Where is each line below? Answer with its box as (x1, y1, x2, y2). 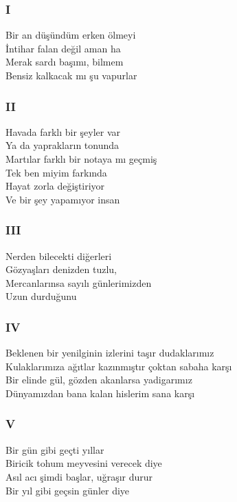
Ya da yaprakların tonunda (5, 138, 120, 152)
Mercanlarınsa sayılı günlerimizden (5, 275, 152, 290)
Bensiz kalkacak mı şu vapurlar (5, 68, 137, 82)
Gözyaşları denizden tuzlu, (5, 262, 117, 277)
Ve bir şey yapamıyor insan (5, 192, 120, 206)
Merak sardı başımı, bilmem (5, 54, 124, 69)
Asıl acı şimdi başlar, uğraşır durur (5, 469, 153, 483)
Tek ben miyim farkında (5, 165, 107, 179)
